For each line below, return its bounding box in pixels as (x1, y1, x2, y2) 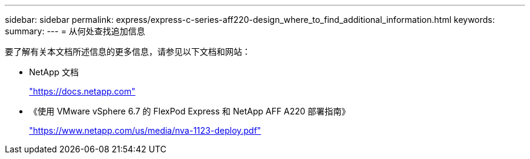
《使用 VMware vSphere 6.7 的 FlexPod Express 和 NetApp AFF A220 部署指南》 (29, 106, 350, 116)
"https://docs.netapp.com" (29, 86, 136, 96)
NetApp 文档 (29, 67, 79, 77)
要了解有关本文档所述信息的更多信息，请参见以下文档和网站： (5, 46, 250, 57)
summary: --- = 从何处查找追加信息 (5, 26, 145, 36)
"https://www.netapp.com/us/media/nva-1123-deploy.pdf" (29, 125, 261, 136)
